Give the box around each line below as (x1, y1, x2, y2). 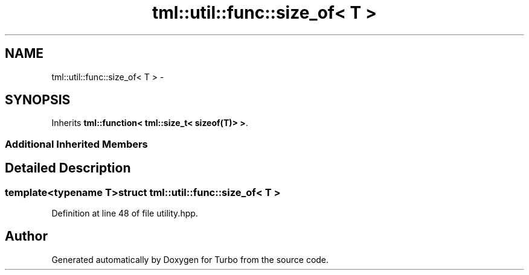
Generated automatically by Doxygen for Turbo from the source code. (51, 254, 329, 265)
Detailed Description (5, 160, 131, 176)
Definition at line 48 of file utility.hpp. (51, 208, 198, 219)
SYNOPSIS (5, 92, 71, 108)
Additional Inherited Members (5, 137, 148, 150)
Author (5, 229, 48, 244)
